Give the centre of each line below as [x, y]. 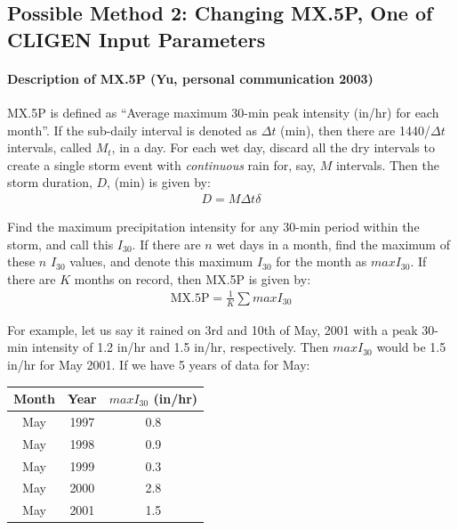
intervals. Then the [387, 164]
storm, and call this [60, 244]
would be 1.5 [411, 347]
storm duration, [50, 182]
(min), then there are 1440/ [355, 130]
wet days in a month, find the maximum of [333, 244]
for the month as [321, 261]
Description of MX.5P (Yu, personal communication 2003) [190, 78]
